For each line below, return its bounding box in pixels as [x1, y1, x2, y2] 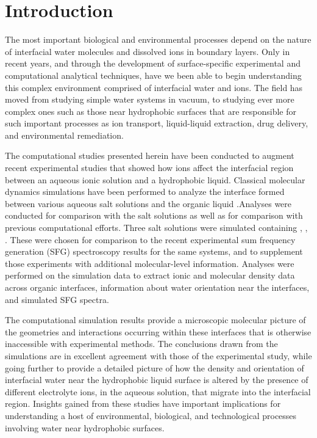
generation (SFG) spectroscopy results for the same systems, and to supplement [5, 245, 303, 258]
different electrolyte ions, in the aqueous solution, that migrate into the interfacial [5, 385, 311, 398]
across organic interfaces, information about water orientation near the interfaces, [5, 281, 310, 293]
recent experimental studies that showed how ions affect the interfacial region [5, 161, 294, 174]
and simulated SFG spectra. [5, 293, 109, 305]
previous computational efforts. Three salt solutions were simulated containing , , [5, 221, 308, 234]
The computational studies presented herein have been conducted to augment [5, 149, 294, 162]
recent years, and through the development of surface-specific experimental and [5, 57, 301, 70]
